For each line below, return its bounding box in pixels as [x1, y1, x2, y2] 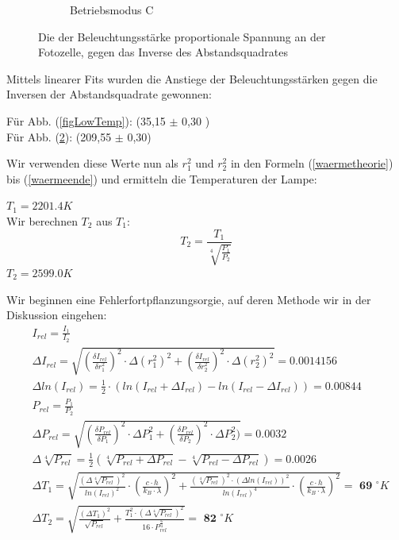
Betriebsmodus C [70, 2, 154, 17]
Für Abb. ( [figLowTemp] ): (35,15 [6, 112, 166, 129]
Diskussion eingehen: [6, 307, 107, 323]
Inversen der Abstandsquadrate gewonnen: [6, 86, 212, 102]
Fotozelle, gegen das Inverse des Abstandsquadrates [38, 44, 288, 60]
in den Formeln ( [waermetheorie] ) [230, 155, 393, 172]
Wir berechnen [6, 212, 78, 229]
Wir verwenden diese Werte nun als [6, 155, 178, 172]
